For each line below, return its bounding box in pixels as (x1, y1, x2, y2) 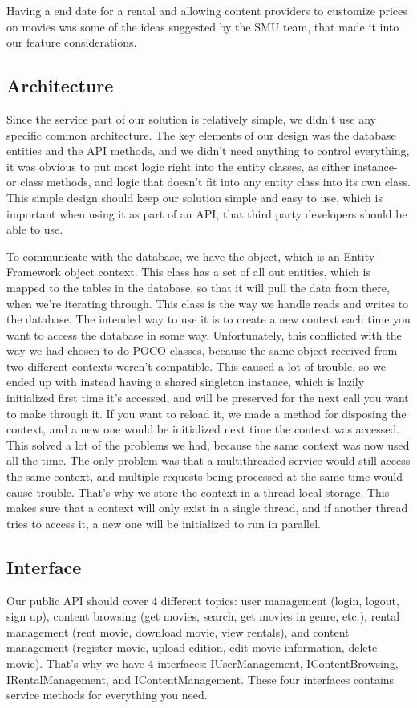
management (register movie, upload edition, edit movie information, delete (6, 639, 378, 656)
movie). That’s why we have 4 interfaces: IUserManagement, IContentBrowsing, (6, 655, 399, 671)
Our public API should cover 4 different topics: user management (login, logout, (6, 592, 399, 608)
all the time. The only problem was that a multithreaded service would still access (6, 452, 411, 469)
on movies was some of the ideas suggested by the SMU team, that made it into (6, 18, 399, 35)
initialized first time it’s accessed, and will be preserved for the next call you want (6, 389, 409, 406)
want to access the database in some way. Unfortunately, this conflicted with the (6, 326, 402, 343)
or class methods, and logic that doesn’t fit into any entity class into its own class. (6, 173, 411, 190)
